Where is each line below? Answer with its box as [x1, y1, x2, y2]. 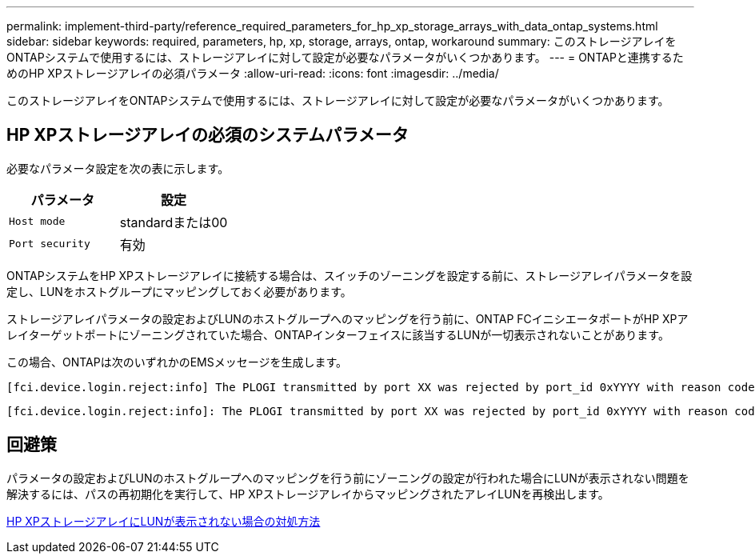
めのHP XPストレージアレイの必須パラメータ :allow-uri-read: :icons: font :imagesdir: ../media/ [6, 66, 499, 80]
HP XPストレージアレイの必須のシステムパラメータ [6, 125, 409, 146]
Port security [9, 238, 90, 250]
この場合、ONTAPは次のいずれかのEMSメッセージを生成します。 [6, 354, 348, 369]
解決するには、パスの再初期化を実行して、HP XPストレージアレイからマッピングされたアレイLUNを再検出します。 [6, 486, 609, 501]
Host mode [9, 215, 66, 228]
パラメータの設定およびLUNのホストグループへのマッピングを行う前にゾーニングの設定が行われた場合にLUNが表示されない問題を [6, 470, 689, 485]
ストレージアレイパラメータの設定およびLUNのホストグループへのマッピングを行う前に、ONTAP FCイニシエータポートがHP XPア [6, 311, 689, 326]
